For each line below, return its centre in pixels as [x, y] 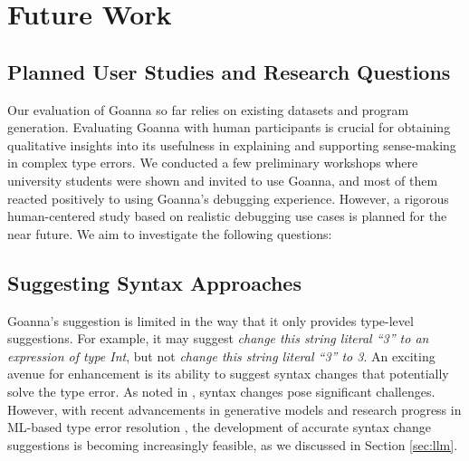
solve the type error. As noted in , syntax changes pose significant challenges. [221, 391]
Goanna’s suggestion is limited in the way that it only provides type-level [211, 320]
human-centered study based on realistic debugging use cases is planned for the [227, 216]
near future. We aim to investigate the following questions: [170, 233]
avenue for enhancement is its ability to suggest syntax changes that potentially [228, 374]
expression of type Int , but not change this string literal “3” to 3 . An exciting [221, 355]
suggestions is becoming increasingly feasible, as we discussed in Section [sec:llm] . [233, 444]
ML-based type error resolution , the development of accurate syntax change [220, 427]
